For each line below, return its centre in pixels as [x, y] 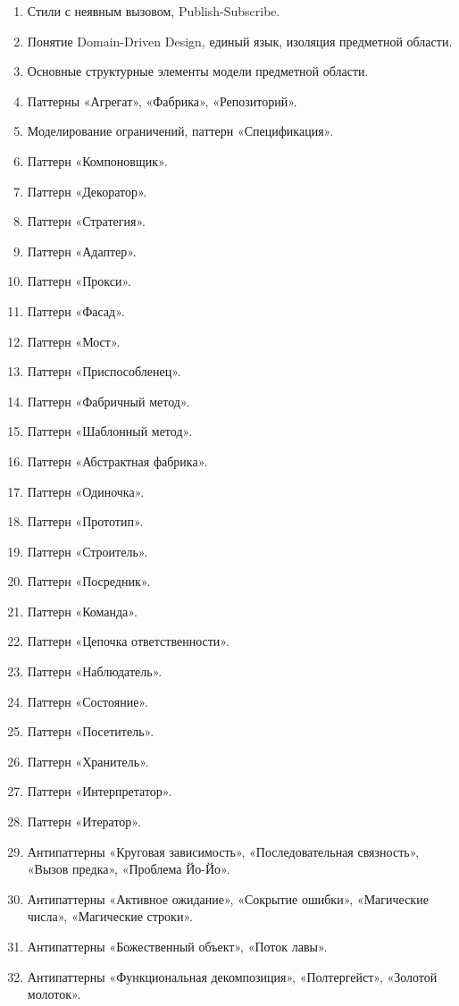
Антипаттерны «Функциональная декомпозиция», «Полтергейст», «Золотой [232, 976]
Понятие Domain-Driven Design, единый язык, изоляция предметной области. [240, 41]
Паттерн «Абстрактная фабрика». [117, 461]
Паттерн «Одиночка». [86, 491]
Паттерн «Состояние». [88, 701]
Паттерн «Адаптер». [82, 251]
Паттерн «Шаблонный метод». [110, 431]
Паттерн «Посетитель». [91, 731]
